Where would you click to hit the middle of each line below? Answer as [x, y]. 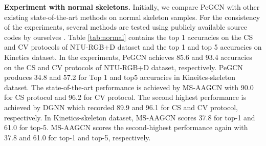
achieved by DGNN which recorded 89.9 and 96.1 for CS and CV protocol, [121, 107]
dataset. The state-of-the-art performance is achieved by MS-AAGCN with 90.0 [129, 87]
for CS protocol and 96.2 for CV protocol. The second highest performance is [125, 97]
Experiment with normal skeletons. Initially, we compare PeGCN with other [132, 7]
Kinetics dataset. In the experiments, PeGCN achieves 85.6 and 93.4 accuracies [128, 57]
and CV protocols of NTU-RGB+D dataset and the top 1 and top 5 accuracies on [133, 47]
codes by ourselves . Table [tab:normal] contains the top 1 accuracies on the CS [129, 37]
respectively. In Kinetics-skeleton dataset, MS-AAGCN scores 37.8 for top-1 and [130, 117]
